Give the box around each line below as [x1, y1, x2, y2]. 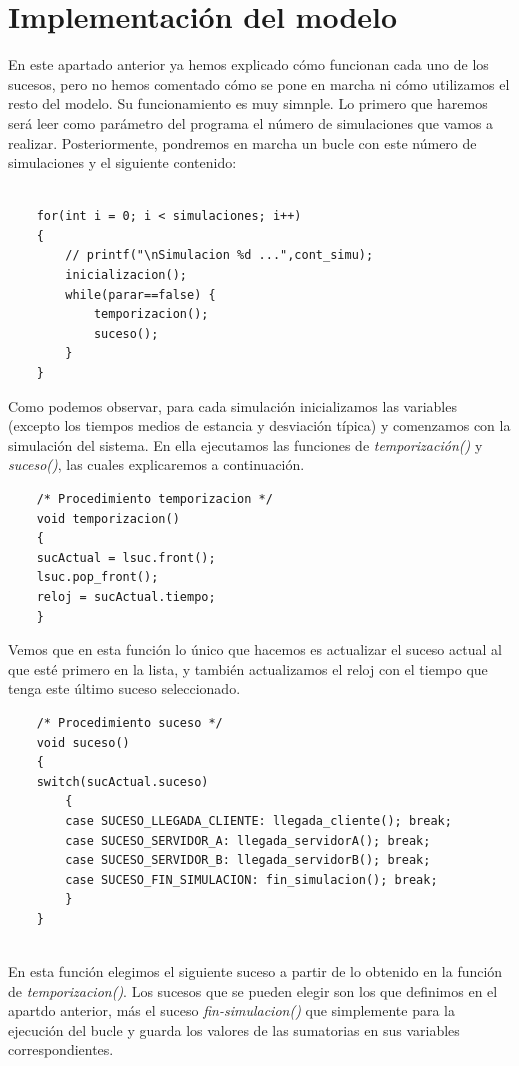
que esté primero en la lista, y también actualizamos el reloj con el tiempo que [8, 658, 488, 679]
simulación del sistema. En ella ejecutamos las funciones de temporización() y [8, 434, 483, 455]
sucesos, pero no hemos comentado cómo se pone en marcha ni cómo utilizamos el [8, 73, 510, 94]
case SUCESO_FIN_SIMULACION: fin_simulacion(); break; [65, 872, 438, 887]
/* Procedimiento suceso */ [36, 715, 223, 730]
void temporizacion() [36, 511, 180, 526]
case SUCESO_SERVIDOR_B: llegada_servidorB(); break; [65, 853, 431, 868]
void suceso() [36, 735, 130, 750]
